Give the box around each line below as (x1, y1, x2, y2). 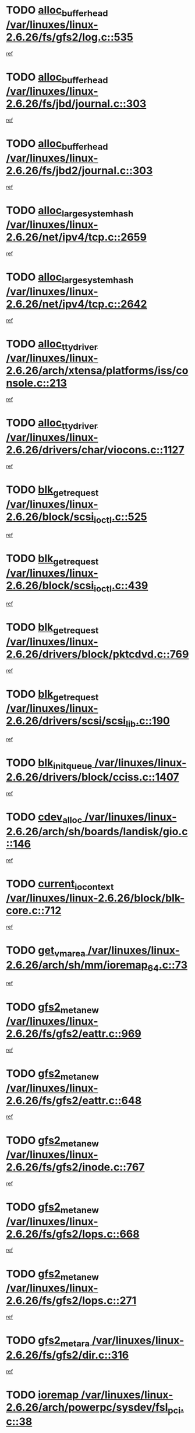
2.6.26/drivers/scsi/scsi (6, 714, 126, 728)
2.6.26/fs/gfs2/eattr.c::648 (6, 1094, 142, 1107)
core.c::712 (6, 904, 62, 917)
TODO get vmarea (6, 944, 86, 959)
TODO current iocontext (6, 877, 114, 893)
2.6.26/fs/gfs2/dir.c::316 (6, 1348, 129, 1362)
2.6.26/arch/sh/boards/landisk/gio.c (6, 825, 188, 838)
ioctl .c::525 (93, 510, 147, 525)
